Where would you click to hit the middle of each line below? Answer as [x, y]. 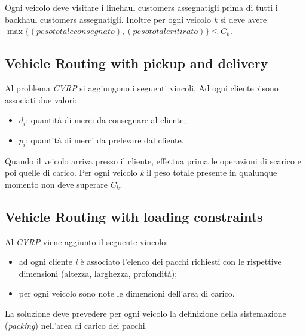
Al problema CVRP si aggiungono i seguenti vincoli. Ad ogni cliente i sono [142, 88]
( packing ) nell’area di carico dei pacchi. [76, 325]
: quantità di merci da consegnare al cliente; [106, 120]
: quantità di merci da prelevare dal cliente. [105, 140]
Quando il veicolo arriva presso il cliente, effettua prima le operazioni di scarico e [153, 161]
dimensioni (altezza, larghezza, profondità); [98, 273]
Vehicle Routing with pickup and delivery [137, 63]
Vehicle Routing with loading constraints [134, 216]
